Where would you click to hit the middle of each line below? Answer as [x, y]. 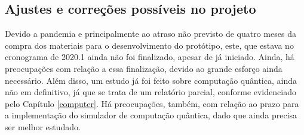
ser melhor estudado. [43, 126]
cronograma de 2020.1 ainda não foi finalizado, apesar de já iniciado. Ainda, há [150, 57]
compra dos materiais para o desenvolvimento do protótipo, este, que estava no [149, 45]
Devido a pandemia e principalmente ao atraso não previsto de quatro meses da [151, 34]
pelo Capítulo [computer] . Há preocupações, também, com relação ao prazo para [152, 103]
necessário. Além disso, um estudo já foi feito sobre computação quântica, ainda [151, 80]
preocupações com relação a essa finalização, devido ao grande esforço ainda [144, 68]
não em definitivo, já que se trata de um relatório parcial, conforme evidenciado [151, 92]
